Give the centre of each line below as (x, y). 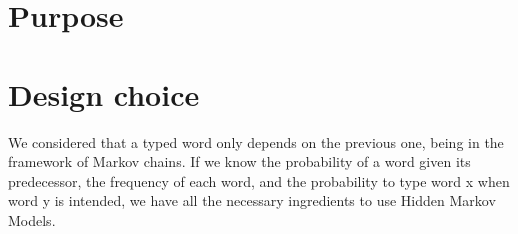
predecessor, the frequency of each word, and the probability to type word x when (259, 180)
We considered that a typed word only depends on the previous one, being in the (256, 141)
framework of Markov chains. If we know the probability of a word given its (239, 161)
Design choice (104, 93)
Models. (32, 219)
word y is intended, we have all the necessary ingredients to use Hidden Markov (252, 200)
